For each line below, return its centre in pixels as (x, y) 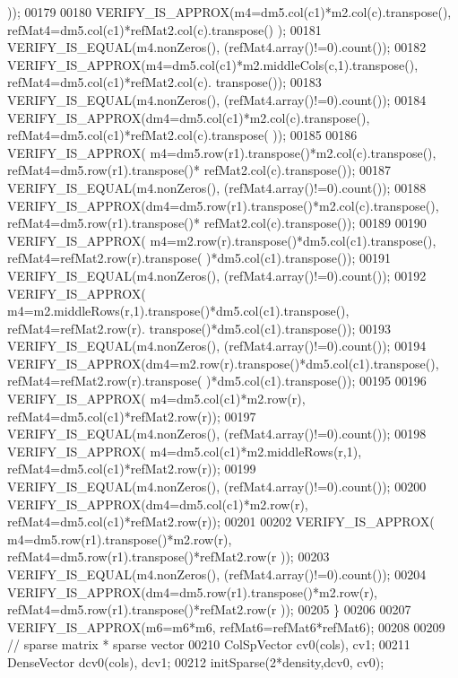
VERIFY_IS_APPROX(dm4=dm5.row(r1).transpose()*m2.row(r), (193, 591)
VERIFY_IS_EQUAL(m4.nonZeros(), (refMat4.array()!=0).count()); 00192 (217, 275)
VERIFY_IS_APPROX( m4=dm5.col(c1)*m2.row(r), (156, 399)
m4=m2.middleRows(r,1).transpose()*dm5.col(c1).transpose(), (178, 311)
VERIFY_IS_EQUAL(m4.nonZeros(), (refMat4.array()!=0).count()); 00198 (217, 434)
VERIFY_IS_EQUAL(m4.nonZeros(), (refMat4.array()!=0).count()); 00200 (217, 487)
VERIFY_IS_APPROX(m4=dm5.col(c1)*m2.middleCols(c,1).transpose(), (213, 64)
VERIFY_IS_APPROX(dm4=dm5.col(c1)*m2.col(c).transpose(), (189, 117)
